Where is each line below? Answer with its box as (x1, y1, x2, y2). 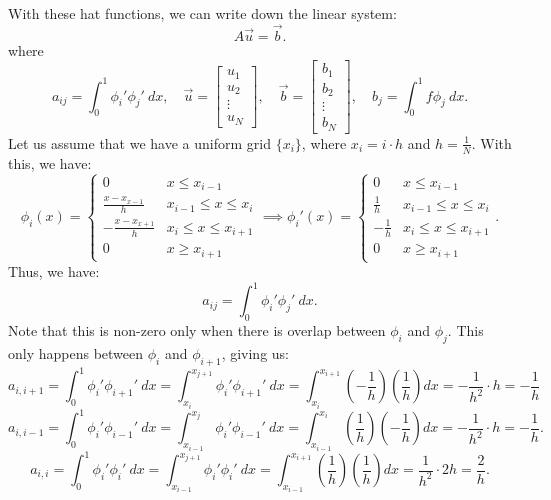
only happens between (8, 342, 144, 363)
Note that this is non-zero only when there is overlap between (8, 320, 386, 341)
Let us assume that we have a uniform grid (8, 132, 271, 153)
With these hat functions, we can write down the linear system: (8, 3, 397, 23)
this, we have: (8, 152, 92, 173)
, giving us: (221, 342, 290, 363)
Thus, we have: (8, 261, 100, 282)
